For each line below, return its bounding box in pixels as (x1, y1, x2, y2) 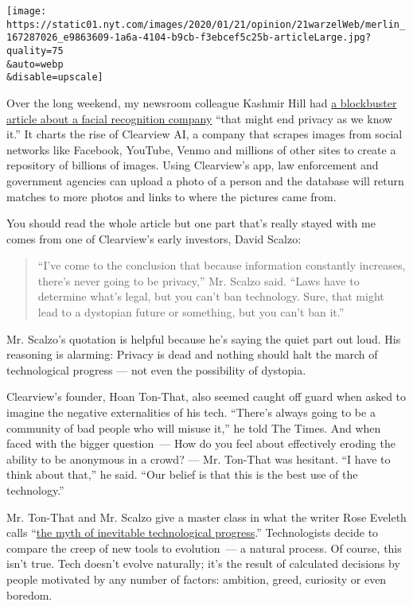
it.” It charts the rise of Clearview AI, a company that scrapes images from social (6, 126, 403, 142)
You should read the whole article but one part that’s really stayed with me (6, 215, 376, 231)
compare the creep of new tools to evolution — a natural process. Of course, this (6, 539, 402, 556)
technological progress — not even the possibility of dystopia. (6, 361, 306, 378)
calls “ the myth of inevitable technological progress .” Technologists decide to (6, 524, 379, 541)
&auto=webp (6, 58, 64, 70)
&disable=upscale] (6, 72, 103, 84)
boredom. (6, 586, 53, 603)
